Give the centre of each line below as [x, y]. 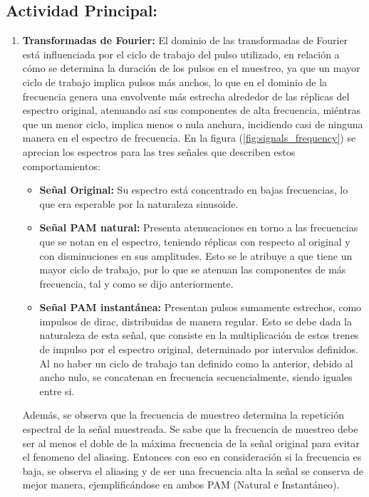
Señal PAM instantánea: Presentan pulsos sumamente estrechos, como [201, 307]
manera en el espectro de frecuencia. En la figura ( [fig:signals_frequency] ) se [189, 138]
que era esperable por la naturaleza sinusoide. [139, 203]
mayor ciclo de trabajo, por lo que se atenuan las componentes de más [193, 270]
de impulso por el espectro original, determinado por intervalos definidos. [199, 349]
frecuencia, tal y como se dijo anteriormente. [136, 283]
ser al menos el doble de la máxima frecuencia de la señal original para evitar [191, 443]
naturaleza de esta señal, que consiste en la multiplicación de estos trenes [199, 335]
